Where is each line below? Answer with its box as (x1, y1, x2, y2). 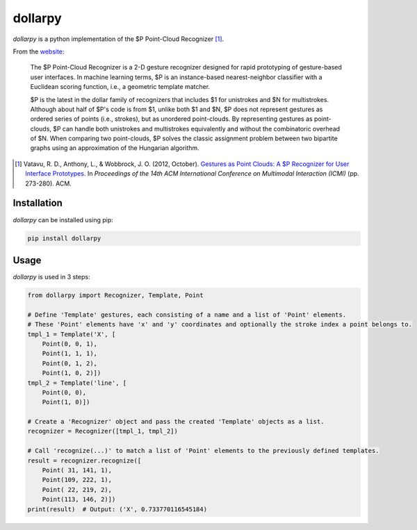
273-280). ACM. (25, 179, 72, 188)
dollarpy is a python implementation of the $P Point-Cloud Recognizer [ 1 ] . (13, 35, 224, 43)
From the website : (13, 47, 65, 56)
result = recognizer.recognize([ (27, 456, 142, 465)
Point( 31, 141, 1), (42, 466, 113, 474)
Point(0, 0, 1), (42, 340, 97, 347)
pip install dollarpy (27, 234, 101, 242)
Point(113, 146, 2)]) (42, 495, 116, 504)
